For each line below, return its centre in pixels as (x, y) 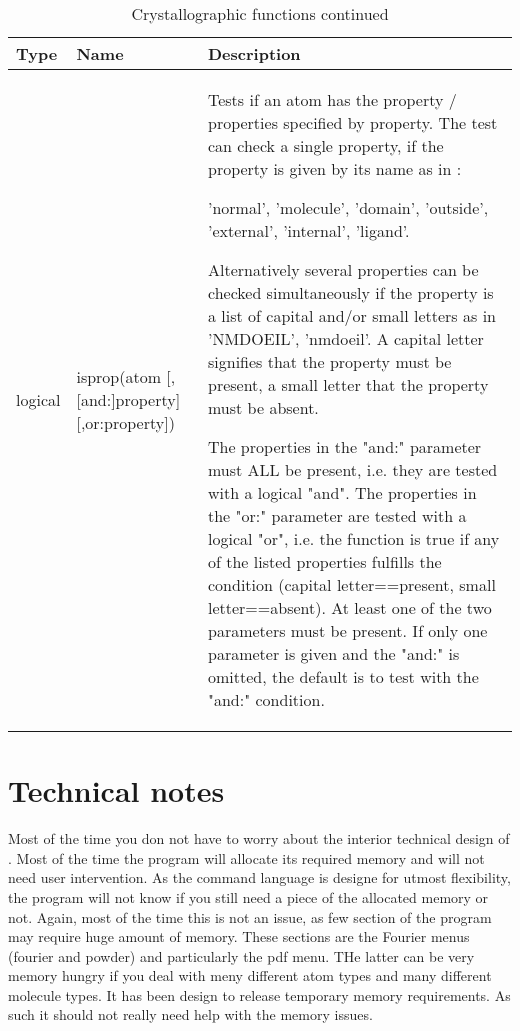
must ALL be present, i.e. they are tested (352, 469)
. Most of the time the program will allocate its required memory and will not (246, 857)
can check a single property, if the (325, 145)
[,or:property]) (125, 422)
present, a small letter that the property (348, 384)
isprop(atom (119, 376)
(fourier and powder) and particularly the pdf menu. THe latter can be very (241, 955)
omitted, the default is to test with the (343, 676)
